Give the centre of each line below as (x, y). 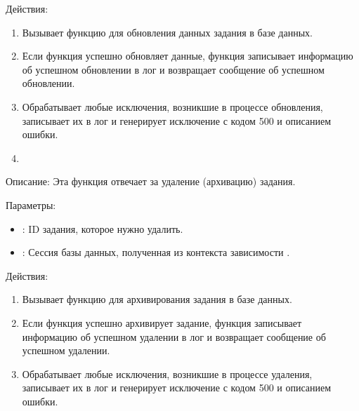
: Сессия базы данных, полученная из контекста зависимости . (156, 252)
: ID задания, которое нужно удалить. (103, 228)
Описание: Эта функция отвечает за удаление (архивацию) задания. (151, 181)
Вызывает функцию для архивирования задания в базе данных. (157, 299)
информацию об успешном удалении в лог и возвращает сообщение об (174, 336)
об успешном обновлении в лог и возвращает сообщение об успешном (173, 69)
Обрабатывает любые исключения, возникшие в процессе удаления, (167, 373)
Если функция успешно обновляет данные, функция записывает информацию (188, 56)
